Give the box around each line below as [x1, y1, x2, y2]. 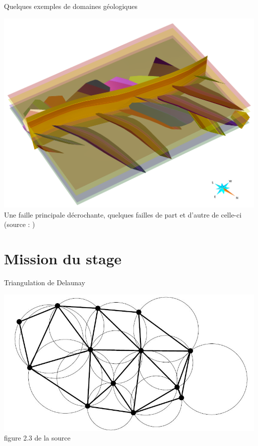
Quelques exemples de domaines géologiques [4, 1, 137, 11]
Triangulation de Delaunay [4, 277, 85, 287]
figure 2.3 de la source [4, 433, 70, 443]
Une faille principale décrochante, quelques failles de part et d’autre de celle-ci [4, 209, 242, 220]
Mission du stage [4, 248, 122, 269]
